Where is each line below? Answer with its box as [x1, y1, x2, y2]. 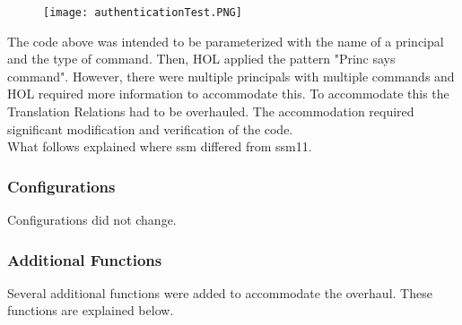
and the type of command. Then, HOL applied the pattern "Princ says [7, 49, 396, 68]
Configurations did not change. [7, 210, 177, 229]
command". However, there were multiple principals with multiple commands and [7, 66, 455, 85]
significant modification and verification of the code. [7, 119, 293, 138]
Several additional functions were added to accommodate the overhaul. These [7, 283, 432, 302]
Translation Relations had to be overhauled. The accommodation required [7, 102, 414, 121]
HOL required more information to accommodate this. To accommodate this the [7, 84, 449, 103]
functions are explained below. [7, 301, 174, 320]
